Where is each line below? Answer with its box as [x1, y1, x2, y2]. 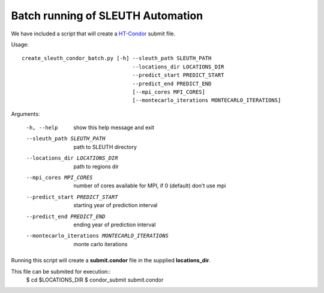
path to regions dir [73, 163, 119, 170]
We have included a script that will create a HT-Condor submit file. [11, 30, 176, 37]
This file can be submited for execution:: [11, 268, 111, 275]
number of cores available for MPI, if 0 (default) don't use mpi [73, 182, 226, 189]
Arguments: [11, 110, 40, 117]
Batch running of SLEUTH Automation [11, 9, 203, 22]
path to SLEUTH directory [73, 143, 137, 150]
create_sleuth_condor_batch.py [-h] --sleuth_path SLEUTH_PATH [22, 55, 212, 62]
